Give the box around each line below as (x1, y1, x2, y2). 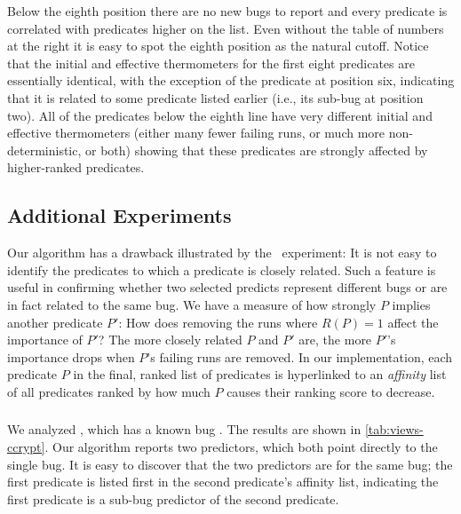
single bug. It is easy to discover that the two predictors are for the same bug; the (7, 455, 453, 473)
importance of (7, 330, 83, 349)
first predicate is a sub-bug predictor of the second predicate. (7, 489, 339, 508)
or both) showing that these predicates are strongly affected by (85, 140, 428, 159)
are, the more (298, 330, 372, 349)
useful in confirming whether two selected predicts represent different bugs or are (7, 278, 448, 297)
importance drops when (7, 347, 135, 366)
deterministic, (7, 140, 82, 159)
